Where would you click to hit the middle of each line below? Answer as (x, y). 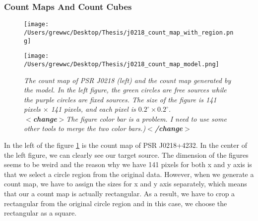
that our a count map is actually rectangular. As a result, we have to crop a (120, 194)
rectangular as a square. (40, 213)
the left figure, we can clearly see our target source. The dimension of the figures (126, 155)
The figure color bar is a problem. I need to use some (146, 118)
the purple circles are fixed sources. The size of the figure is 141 (120, 99)
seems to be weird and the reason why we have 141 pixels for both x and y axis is (128, 164)
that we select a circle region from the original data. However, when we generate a (129, 174)
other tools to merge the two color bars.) (85, 128)
